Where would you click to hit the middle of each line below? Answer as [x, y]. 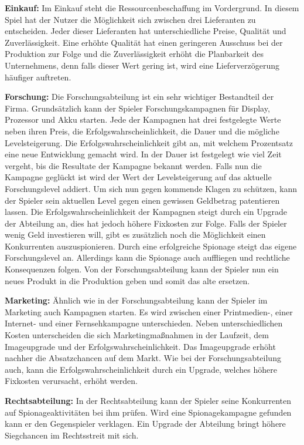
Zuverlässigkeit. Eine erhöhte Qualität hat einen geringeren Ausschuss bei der [144, 42]
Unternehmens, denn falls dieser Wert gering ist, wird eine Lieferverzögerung [142, 65]
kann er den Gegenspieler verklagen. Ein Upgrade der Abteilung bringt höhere [145, 424]
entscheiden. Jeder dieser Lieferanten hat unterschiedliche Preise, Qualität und [146, 31]
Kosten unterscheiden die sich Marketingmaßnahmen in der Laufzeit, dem [137, 335]
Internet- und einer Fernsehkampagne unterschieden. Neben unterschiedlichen [144, 323]
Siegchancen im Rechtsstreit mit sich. [72, 435]
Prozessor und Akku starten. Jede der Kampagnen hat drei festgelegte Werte [143, 119]
